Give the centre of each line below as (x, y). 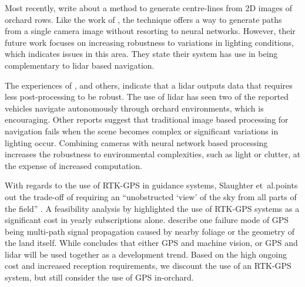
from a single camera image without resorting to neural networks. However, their (150, 31)
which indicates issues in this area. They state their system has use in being (141, 54)
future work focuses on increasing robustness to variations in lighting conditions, (150, 42)
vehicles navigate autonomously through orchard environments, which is (134, 108)
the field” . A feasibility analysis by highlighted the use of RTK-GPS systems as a (152, 208)
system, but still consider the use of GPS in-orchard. (99, 277)
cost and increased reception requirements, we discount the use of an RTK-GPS (148, 266)
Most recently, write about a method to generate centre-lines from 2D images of (149, 8)
